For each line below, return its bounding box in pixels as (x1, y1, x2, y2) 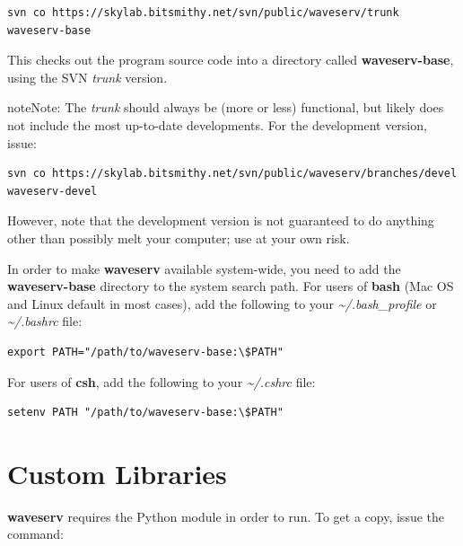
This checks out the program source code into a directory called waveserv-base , (7, 50, 454, 69)
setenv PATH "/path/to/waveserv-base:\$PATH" (7, 406, 284, 419)
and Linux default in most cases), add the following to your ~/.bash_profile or (7, 294, 437, 313)
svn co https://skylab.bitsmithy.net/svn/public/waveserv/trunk (7, 6, 399, 19)
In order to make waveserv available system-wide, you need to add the (7, 259, 401, 277)
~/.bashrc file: (7, 312, 83, 330)
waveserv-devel (7, 184, 98, 198)
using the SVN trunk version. (7, 67, 168, 86)
